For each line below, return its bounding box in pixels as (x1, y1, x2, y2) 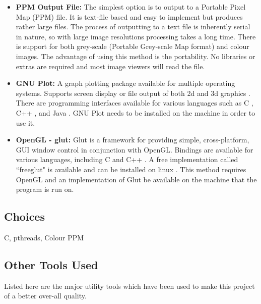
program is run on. (16, 184, 74, 194)
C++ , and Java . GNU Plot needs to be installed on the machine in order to (16, 107, 255, 118)
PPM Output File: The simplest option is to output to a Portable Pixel (16, 2, 246, 12)
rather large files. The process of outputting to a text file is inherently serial (16, 21, 250, 32)
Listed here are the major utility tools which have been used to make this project (4, 280, 255, 291)
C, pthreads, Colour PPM (4, 232, 84, 242)
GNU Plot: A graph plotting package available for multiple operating (16, 78, 235, 88)
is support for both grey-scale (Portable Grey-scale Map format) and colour (16, 41, 249, 52)
